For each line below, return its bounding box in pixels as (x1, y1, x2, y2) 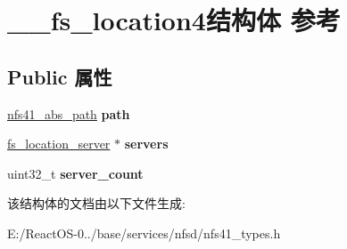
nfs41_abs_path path (7, 104, 130, 123)
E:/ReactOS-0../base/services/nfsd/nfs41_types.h (7, 223, 281, 242)
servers (124, 134, 169, 153)
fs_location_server (7, 134, 111, 153)
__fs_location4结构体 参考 (7, 2, 341, 38)
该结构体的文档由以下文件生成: (7, 194, 186, 213)
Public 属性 (7, 62, 112, 90)
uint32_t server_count (7, 164, 144, 182)
